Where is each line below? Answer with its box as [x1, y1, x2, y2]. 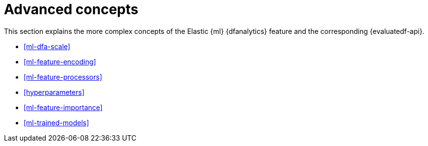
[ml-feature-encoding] [24, 57, 96, 66]
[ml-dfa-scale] [24, 42, 70, 51]
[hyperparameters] [24, 88, 85, 96]
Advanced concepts [4, 1, 139, 18]
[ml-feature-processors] [24, 72, 102, 81]
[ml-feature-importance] [24, 103, 103, 112]
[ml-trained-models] [24, 118, 89, 127]
